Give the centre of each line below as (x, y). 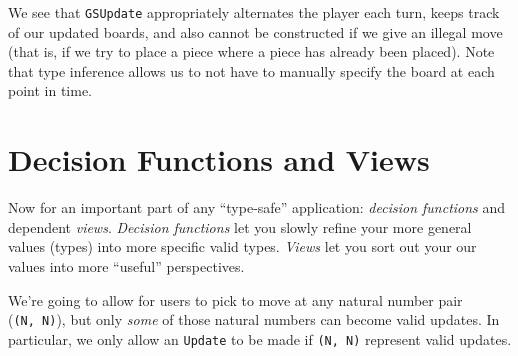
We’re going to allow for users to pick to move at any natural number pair (235, 299)
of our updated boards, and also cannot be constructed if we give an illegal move (255, 31)
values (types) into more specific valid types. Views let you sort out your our (242, 246)
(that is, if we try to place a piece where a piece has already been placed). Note (251, 51)
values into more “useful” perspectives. (126, 265)
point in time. (50, 90)
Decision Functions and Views (219, 159)
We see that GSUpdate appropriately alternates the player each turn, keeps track (254, 12)
